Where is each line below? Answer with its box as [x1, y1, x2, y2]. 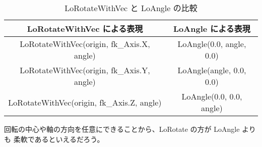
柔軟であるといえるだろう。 [13, 133, 104, 144]
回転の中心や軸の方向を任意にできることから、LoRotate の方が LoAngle [4, 124, 240, 134]
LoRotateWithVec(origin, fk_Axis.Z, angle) [8, 96, 162, 108]
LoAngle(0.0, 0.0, [181, 90, 242, 102]
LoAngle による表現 [173, 23, 250, 34]
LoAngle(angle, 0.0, [177, 64, 246, 76]
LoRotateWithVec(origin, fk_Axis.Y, [20, 64, 150, 76]
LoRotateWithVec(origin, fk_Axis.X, [20, 38, 150, 50]
